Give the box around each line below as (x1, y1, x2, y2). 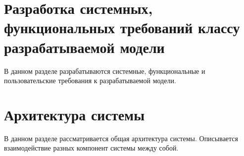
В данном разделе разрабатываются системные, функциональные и (4, 65, 205, 76)
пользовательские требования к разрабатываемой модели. (4, 75, 176, 86)
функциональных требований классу (4, 17, 240, 38)
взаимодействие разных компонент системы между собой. (4, 143, 179, 153)
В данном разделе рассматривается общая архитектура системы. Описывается (4, 133, 239, 143)
